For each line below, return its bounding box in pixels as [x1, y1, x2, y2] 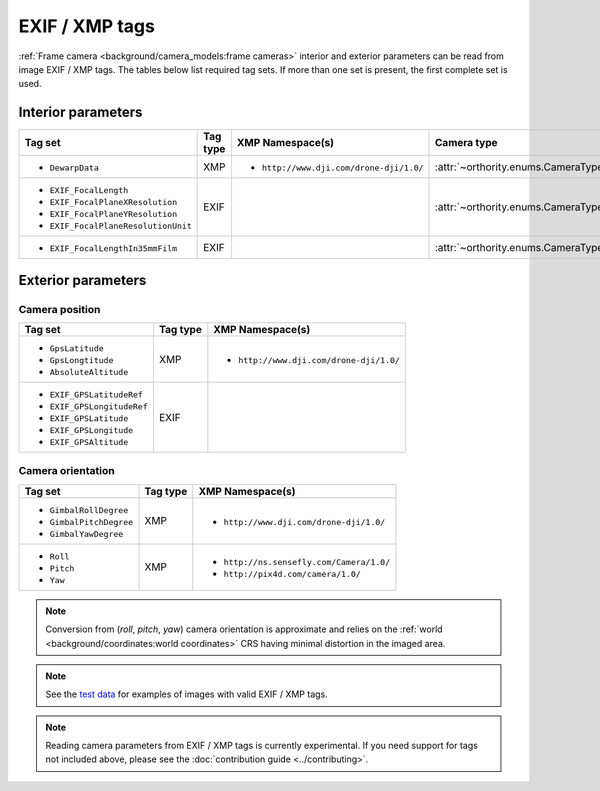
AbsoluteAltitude [49, 367, 129, 377]
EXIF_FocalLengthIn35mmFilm [49, 243, 178, 254]
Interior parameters [18, 104, 143, 121]
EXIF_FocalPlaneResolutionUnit [49, 221, 192, 232]
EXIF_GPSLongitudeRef [49, 401, 149, 412]
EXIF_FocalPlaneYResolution [49, 209, 178, 220]
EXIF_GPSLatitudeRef [49, 390, 144, 400]
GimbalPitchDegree [49, 516, 134, 527]
